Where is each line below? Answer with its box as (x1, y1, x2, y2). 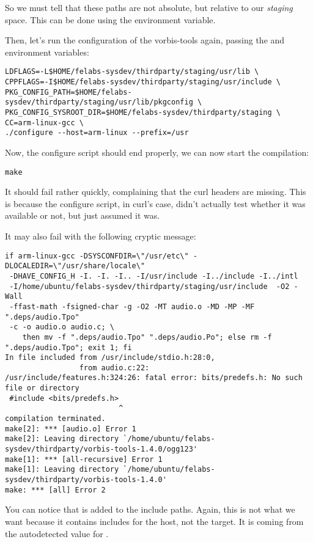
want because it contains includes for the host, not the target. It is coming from (5, 515, 304, 527)
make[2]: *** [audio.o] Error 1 (5, 424, 136, 433)
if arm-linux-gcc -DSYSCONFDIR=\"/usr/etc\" (5, 251, 189, 260)
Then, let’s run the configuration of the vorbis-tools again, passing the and (5, 34, 285, 46)
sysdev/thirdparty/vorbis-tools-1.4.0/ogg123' (5, 445, 197, 454)
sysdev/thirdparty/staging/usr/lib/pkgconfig (5, 98, 193, 107)
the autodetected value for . (5, 527, 109, 540)
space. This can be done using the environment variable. (5, 13, 216, 26)
